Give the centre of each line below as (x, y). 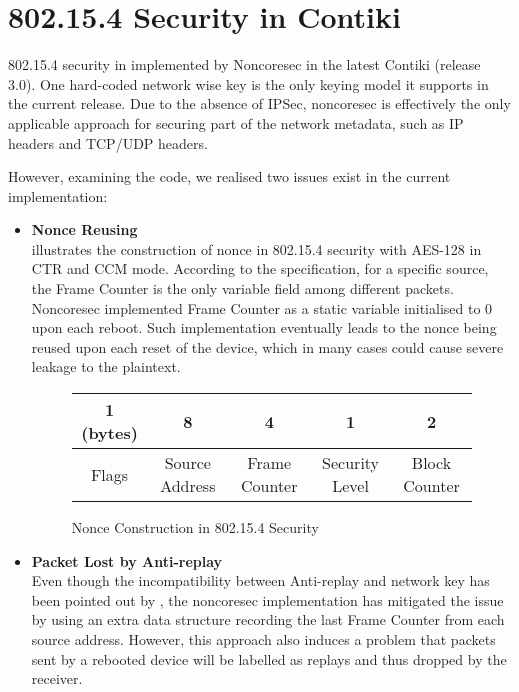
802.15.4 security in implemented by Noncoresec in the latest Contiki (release (244, 64)
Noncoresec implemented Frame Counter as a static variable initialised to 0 (262, 307)
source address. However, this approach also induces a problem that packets (263, 639)
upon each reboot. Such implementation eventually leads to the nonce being (264, 327)
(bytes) (109, 433)
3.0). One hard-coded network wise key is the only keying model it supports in (248, 83)
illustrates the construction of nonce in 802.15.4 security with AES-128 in (256, 248)
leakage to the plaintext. (106, 366)
